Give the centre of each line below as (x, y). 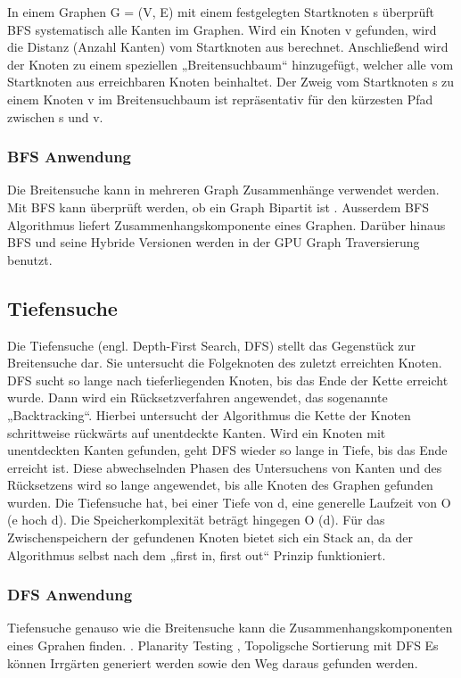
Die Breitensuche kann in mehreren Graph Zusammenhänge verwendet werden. (223, 190)
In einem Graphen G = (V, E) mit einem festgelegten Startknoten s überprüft (221, 12)
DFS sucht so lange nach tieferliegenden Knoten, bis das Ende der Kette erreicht (228, 380)
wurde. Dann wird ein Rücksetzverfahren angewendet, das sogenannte (198, 397)
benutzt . (30, 259)
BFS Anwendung (70, 157)
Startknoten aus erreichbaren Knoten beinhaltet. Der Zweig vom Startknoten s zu (231, 82)
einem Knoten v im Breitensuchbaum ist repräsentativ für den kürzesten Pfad (220, 99)
